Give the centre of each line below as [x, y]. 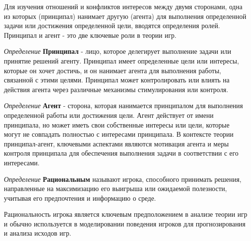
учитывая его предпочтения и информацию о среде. [80, 198]
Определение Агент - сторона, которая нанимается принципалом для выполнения [124, 105]
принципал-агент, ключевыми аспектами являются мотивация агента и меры [116, 143]
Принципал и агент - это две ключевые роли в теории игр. [90, 35]
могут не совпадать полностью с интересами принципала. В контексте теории [119, 134]
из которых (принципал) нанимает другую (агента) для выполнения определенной [125, 16]
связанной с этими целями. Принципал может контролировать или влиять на [117, 80]
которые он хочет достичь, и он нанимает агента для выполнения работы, [113, 70]
